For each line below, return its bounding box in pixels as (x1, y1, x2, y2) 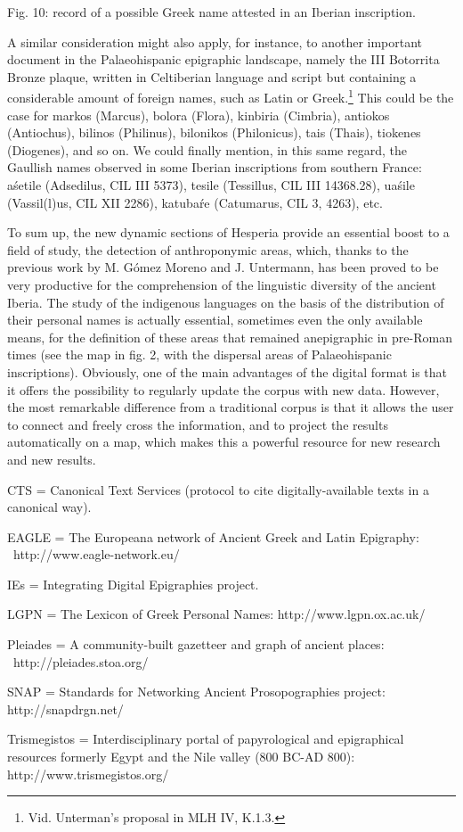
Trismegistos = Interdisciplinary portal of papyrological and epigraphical (7, 729, 404, 748)
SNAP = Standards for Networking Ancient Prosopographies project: (7, 682, 386, 701)
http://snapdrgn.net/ (7, 699, 124, 718)
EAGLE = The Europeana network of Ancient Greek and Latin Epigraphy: (7, 527, 419, 546)
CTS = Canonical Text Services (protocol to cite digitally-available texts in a (7, 480, 429, 498)
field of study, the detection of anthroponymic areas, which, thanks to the (7, 240, 409, 259)
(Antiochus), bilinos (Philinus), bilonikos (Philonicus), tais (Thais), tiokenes (7, 123, 421, 142)
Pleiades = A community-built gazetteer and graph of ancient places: (7, 635, 385, 654)
